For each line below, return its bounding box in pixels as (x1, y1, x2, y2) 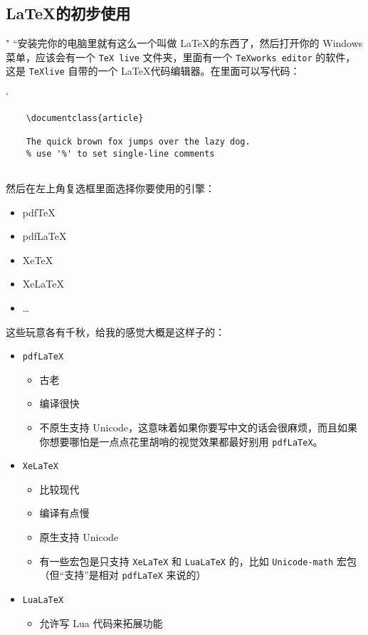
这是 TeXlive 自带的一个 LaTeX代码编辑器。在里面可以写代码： (6, 63, 300, 78)
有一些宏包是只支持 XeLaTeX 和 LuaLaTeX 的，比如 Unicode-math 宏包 (39, 553, 357, 568)
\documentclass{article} (26, 112, 144, 123)
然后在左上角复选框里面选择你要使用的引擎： (6, 180, 215, 195)
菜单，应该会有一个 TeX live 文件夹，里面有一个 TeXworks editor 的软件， (6, 49, 356, 64)
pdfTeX (22, 204, 56, 219)
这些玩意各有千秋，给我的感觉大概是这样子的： (6, 324, 225, 339)
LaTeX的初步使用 (6, 2, 131, 24)
